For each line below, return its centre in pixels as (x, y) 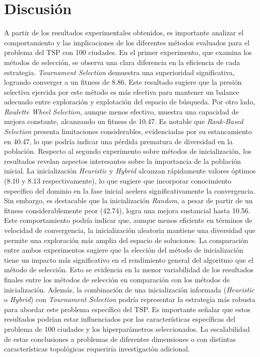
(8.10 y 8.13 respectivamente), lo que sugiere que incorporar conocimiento (118, 181)
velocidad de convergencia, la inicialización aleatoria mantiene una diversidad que (130, 230)
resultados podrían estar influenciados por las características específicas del (120, 319)
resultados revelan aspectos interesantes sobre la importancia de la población (123, 161)
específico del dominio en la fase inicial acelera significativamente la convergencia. (130, 190)
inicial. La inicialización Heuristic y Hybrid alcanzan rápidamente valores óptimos (130, 171)
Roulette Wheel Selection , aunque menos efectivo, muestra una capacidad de (121, 111)
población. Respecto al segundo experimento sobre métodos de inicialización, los (128, 151)
